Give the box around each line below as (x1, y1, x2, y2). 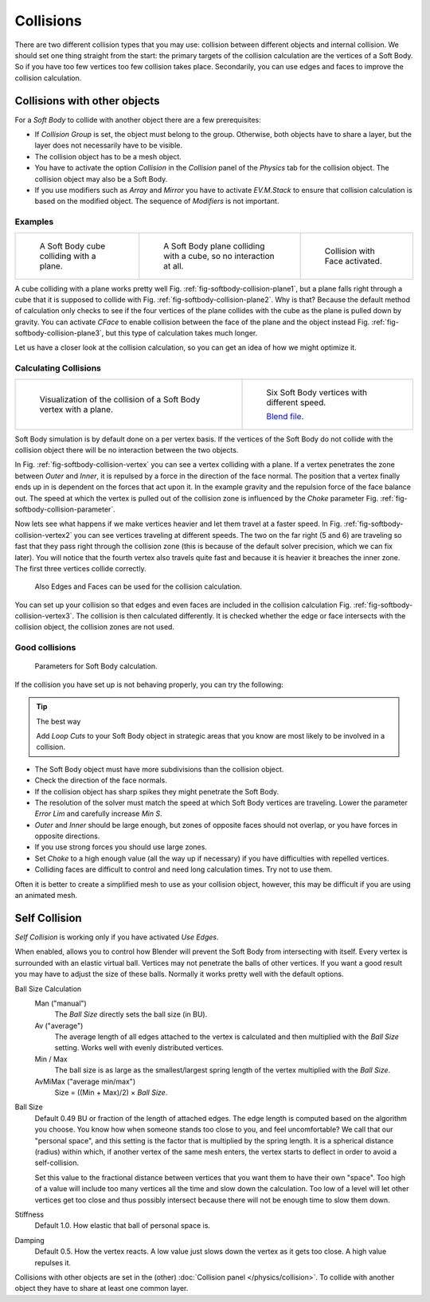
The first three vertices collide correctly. (14, 563, 147, 573)
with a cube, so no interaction (163, 250, 275, 261)
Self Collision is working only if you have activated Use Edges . (14, 932, 219, 942)
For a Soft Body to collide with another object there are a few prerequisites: (14, 115, 262, 124)
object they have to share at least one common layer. (14, 1284, 189, 1293)
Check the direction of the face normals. (34, 775, 167, 785)
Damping (14, 1235, 45, 1245)
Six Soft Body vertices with (266, 386, 368, 398)
